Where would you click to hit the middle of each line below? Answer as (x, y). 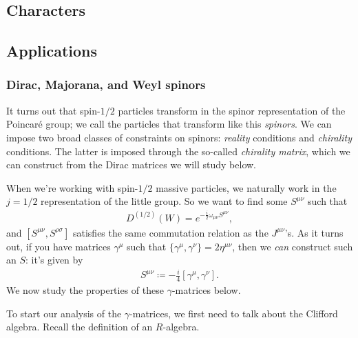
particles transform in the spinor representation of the (232, 110)
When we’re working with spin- (72, 187)
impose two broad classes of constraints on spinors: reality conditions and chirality (179, 137)
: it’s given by (54, 260)
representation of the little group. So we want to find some (164, 201)
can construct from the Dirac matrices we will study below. (131, 165)
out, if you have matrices (59, 246)
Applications (52, 51)
